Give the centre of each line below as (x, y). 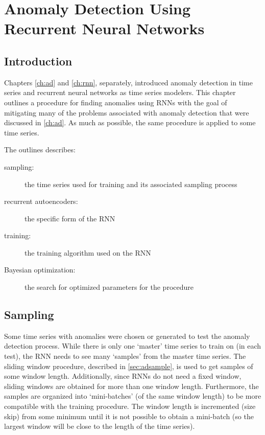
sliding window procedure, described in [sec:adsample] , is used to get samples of (129, 366)
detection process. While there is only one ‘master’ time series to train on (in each (133, 346)
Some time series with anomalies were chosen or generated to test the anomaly (127, 336)
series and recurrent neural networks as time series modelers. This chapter (120, 92)
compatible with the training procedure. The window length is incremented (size (130, 406)
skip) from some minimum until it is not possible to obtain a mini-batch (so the (129, 416)
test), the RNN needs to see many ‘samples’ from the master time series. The (125, 356)
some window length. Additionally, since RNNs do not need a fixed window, (123, 376)
